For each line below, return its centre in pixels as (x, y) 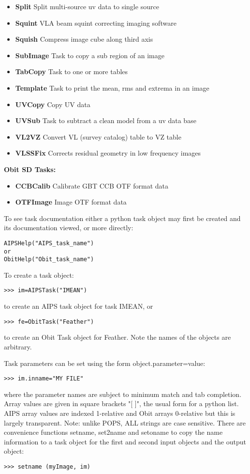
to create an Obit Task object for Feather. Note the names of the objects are (118, 337)
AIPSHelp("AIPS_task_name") (49, 243)
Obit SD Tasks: (30, 169)
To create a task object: (39, 275)
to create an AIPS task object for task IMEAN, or (79, 306)
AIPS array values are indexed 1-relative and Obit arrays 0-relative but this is (120, 413)
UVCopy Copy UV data (53, 104)
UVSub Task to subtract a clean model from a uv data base (106, 120)
